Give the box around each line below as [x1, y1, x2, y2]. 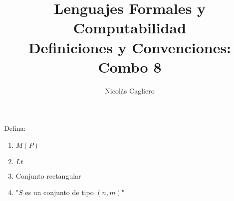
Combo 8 [98, 56, 162, 77]
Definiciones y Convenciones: [28, 37, 232, 57]
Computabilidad [73, 17, 187, 38]
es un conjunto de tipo [25, 187, 94, 198]
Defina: [4, 123, 26, 133]
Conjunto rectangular [15, 170, 81, 181]
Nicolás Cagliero [105, 85, 155, 96]
